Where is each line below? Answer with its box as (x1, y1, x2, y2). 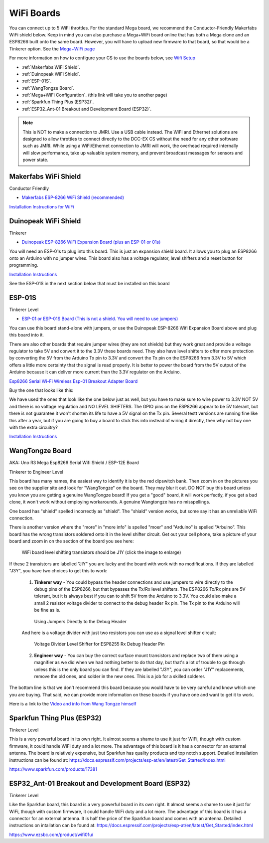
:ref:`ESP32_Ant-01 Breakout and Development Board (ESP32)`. (21, 106, 152, 112)
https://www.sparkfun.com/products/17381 (9, 766, 97, 772)
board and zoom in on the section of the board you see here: (9, 538, 134, 544)
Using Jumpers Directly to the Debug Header (34, 618, 127, 624)
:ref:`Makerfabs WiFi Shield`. (21, 64, 81, 70)
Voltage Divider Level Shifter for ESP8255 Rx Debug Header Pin (34, 641, 165, 647)
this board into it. (9, 332, 44, 338)
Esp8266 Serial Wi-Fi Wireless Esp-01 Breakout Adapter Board (9, 378, 138, 384)
